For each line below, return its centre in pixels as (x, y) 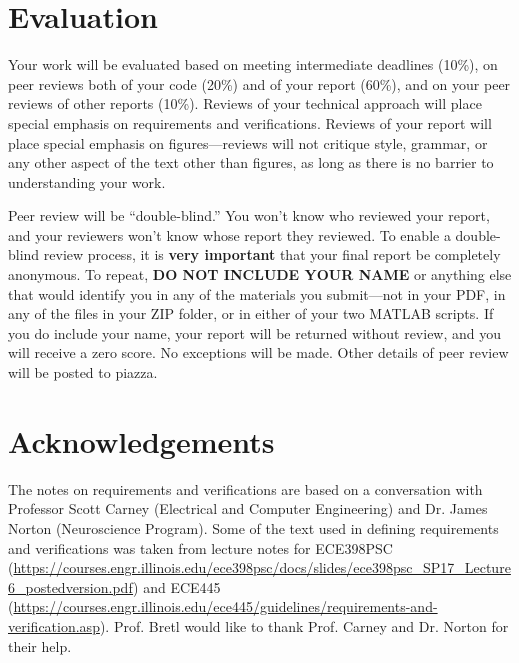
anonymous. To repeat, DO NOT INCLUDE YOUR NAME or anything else (260, 274)
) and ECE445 (177, 586)
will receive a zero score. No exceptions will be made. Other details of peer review (258, 352)
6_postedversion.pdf (71, 586)
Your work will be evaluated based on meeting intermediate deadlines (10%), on (253, 64)
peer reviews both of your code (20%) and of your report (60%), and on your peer (259, 83)
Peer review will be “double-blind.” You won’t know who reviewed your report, (249, 215)
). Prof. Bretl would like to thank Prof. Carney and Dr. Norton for (304, 625)
